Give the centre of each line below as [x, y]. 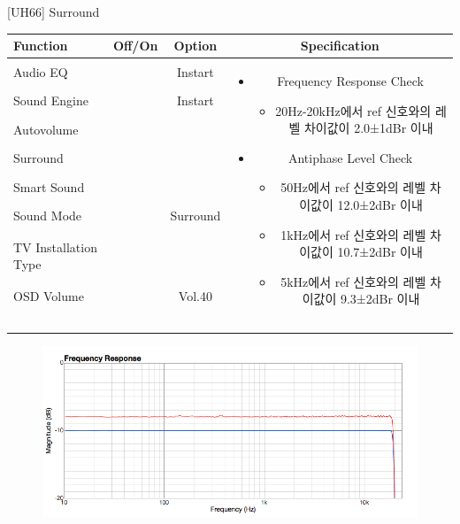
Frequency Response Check [350, 80]
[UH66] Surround [54, 12]
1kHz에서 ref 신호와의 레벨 [353, 234]
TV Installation [55, 247]
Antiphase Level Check [350, 157]
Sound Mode [48, 216]
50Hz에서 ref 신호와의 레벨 [353, 187]
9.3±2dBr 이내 [380, 299]
